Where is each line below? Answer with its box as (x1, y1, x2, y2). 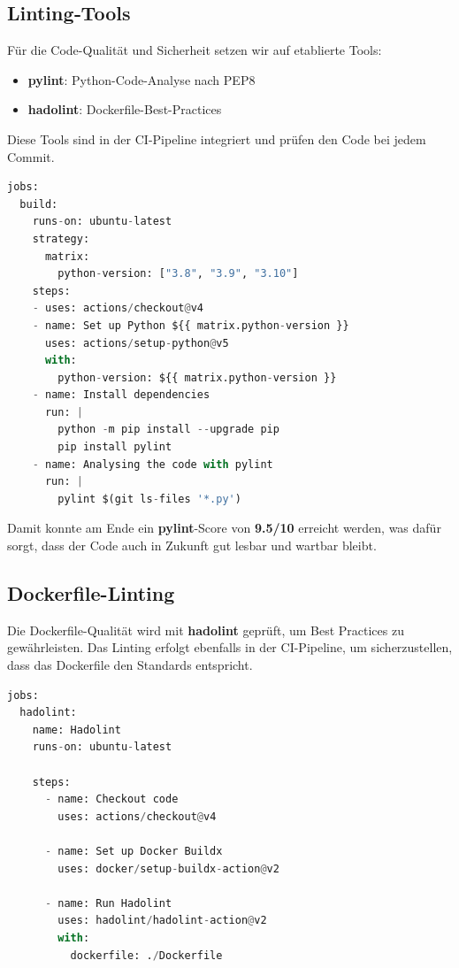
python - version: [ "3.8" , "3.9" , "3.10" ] (57, 267, 299, 280)
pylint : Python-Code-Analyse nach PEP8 (27, 70, 256, 88)
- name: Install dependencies (32, 388, 210, 402)
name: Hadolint (32, 723, 121, 736)
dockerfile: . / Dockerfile (70, 949, 223, 962)
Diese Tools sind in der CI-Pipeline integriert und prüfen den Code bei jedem (7, 129, 426, 148)
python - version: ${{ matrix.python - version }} (57, 371, 337, 384)
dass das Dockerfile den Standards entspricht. (7, 656, 253, 674)
